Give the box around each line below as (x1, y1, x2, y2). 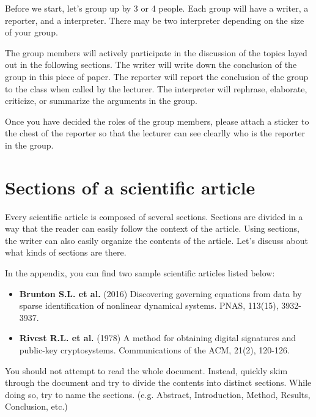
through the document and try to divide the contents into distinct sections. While (5, 376, 312, 389)
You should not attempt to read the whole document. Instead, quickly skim (5, 364, 288, 377)
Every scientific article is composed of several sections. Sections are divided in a (5, 210, 303, 223)
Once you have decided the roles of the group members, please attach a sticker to (5, 114, 309, 127)
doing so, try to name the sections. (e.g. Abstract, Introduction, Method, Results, (5, 388, 310, 400)
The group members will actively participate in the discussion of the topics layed (5, 46, 307, 59)
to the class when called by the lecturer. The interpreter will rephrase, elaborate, (5, 82, 307, 95)
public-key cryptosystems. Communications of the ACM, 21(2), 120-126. (19, 344, 290, 356)
